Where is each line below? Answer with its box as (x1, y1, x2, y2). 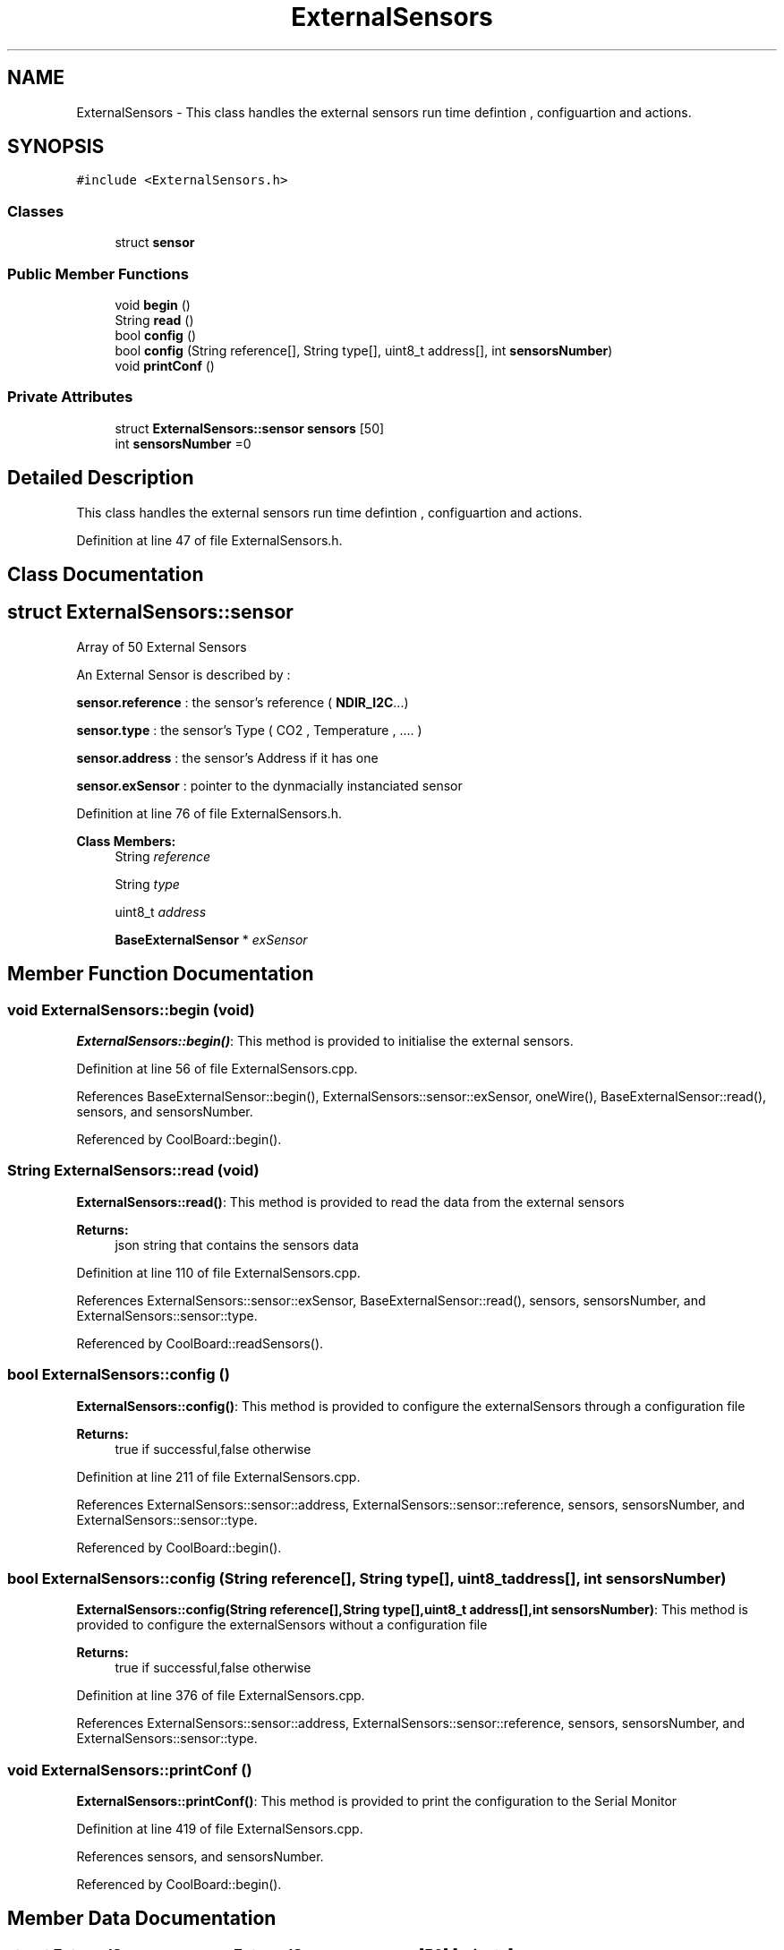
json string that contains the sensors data (115, 1236, 359, 1253)
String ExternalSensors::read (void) (7, 1161, 260, 1180)
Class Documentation (7, 562, 204, 586)
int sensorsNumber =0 (115, 435, 251, 451)
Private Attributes (7, 388, 133, 406)
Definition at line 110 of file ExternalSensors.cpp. (76, 1264, 361, 1280)
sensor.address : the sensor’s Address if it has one (76, 749, 379, 765)
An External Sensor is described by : (76, 666, 291, 682)
